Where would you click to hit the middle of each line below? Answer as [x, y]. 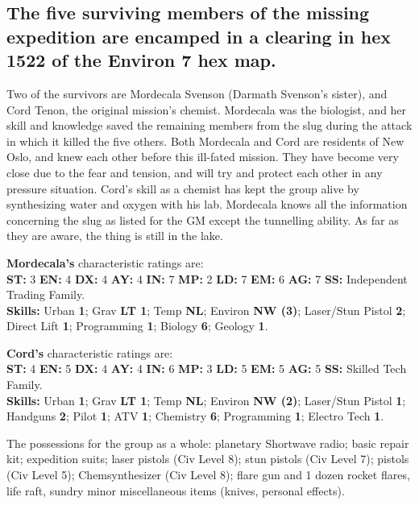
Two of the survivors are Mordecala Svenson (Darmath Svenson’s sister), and [197, 93]
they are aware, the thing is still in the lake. [115, 236]
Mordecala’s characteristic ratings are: [105, 262]
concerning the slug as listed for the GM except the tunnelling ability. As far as [203, 219]
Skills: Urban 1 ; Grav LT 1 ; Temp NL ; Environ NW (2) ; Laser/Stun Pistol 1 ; [206, 400]
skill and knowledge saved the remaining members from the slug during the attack [209, 125]
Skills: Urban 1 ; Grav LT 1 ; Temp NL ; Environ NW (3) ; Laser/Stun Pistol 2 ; [206, 310]
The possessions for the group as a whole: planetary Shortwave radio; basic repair [208, 443]
